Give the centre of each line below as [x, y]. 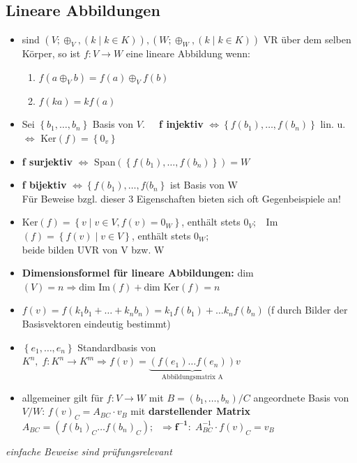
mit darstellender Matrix [190, 411]
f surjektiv [47, 161]
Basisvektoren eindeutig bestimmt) [96, 323]
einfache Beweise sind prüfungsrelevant [89, 451]
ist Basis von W [204, 185]
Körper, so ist [51, 53]
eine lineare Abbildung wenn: [188, 53]
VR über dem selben [307, 39]
